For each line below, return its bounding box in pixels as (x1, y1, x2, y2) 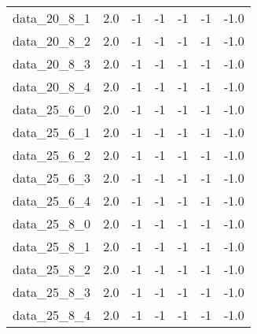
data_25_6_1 (13, 123, 91, 141)
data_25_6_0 (13, 100, 91, 118)
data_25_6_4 (13, 191, 91, 210)
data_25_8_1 (13, 237, 91, 255)
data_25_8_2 (13, 260, 91, 278)
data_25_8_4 (13, 306, 91, 324)
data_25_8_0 (13, 214, 91, 232)
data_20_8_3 (13, 54, 91, 72)
